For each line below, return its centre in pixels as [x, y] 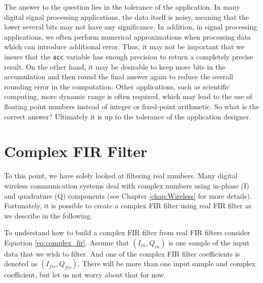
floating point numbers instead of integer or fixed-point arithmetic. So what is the [132, 106]
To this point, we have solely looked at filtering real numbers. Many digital [121, 176]
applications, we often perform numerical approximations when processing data [128, 36]
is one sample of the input [209, 242]
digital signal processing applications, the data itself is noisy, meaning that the [127, 17]
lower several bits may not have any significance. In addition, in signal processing [131, 27]
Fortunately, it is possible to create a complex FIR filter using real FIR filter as [128, 206]
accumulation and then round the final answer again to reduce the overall [119, 76]
